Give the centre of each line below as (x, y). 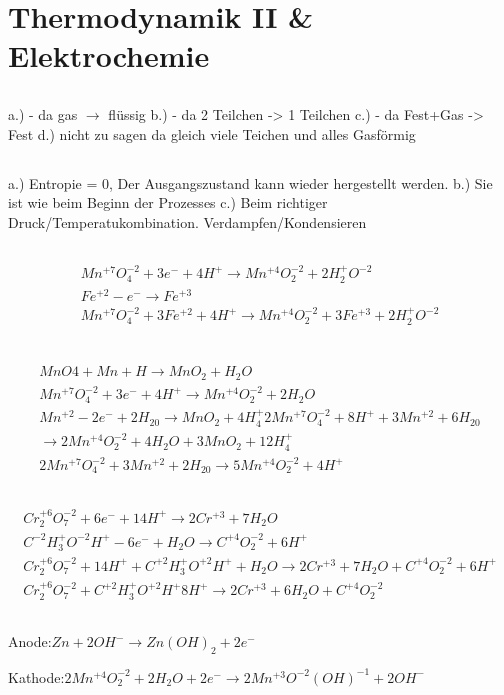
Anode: (30, 641)
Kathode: (36, 676)
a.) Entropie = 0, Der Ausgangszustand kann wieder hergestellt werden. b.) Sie (250, 182)
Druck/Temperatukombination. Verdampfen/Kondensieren (187, 221)
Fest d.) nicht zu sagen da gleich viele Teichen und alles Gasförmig (212, 133)
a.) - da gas (43, 113)
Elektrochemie (109, 55)
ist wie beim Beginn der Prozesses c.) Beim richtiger (168, 202)
